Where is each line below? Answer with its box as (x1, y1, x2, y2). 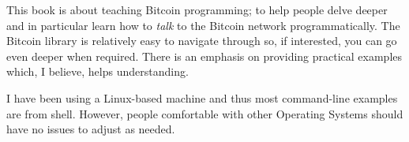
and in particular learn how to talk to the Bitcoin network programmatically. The (6, 17, 400, 33)
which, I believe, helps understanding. (6, 63, 189, 80)
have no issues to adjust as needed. (6, 121, 175, 137)
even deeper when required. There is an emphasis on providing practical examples (6, 47, 403, 64)
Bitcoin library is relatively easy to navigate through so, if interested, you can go (6, 32, 397, 49)
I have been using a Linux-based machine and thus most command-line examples (6, 89, 398, 106)
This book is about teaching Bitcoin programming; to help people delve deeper (6, 2, 388, 17)
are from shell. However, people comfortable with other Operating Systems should (6, 105, 403, 121)
